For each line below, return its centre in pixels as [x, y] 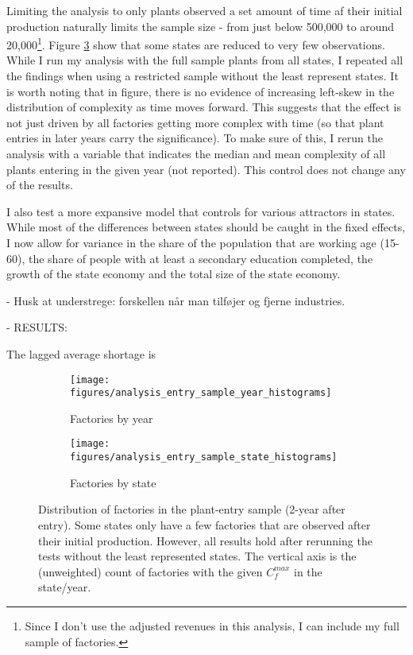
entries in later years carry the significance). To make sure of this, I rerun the [195, 138]
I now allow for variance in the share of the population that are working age [191, 242]
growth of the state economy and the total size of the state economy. [174, 274]
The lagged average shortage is [81, 353]
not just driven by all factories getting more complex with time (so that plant [195, 122]
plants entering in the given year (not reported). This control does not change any [206, 169]
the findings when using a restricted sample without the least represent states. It [203, 76]
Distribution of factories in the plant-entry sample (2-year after [192, 509]
